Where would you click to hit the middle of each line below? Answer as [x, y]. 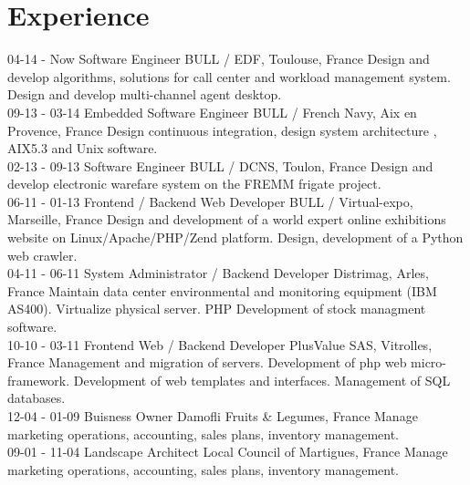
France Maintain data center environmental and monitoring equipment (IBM [222, 290]
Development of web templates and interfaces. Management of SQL [262, 380]
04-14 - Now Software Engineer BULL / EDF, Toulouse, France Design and [219, 59]
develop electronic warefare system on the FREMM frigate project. [194, 184]
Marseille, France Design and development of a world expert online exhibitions [227, 219]
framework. [39, 380]
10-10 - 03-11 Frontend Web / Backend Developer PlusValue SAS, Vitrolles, [220, 344]
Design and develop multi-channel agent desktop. [145, 94]
